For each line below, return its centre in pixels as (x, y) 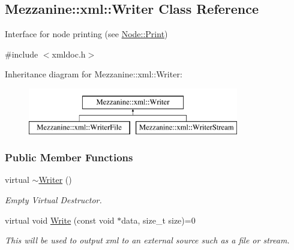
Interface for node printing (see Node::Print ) (86, 34)
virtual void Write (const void (60, 220)
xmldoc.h (69, 54)
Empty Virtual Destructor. (53, 199)
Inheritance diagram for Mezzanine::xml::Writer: (94, 74)
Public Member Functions (69, 157)
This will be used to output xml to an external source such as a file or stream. (147, 240)
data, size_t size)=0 (158, 220)
